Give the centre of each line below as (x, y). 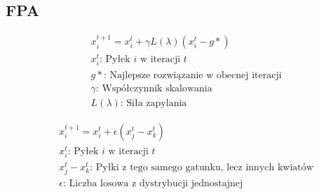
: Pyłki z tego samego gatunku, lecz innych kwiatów (202, 167)
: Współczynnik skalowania (154, 88)
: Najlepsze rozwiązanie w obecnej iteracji (192, 75)
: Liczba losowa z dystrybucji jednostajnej (153, 184)
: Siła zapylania (154, 103)
